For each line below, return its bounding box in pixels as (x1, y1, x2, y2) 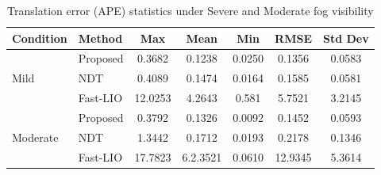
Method (78, 29, 123, 46)
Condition (12, 29, 67, 46)
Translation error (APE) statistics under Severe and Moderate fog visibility (7, 2, 374, 18)
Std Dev (323, 29, 369, 46)
